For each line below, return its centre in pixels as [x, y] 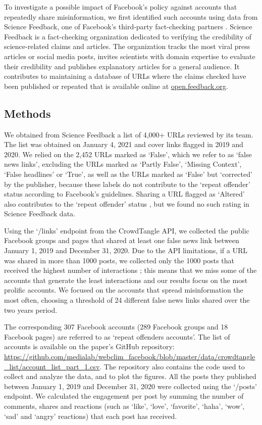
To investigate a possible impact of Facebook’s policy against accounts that [121, 7]
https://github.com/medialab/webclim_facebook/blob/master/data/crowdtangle [130, 357]
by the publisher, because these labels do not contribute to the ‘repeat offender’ [127, 184]
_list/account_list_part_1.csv [52, 366]
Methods [28, 113]
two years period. [31, 310]
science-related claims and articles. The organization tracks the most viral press [127, 46]
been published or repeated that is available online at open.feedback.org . [116, 86]
